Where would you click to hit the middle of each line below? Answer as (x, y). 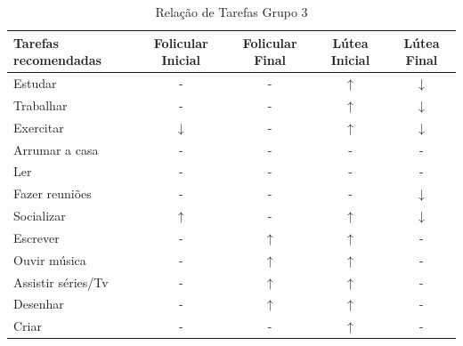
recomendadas (57, 60)
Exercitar (39, 127)
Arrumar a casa (56, 149)
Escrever (37, 237)
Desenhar (39, 304)
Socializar (40, 216)
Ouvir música (50, 259)
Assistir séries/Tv (61, 282)
